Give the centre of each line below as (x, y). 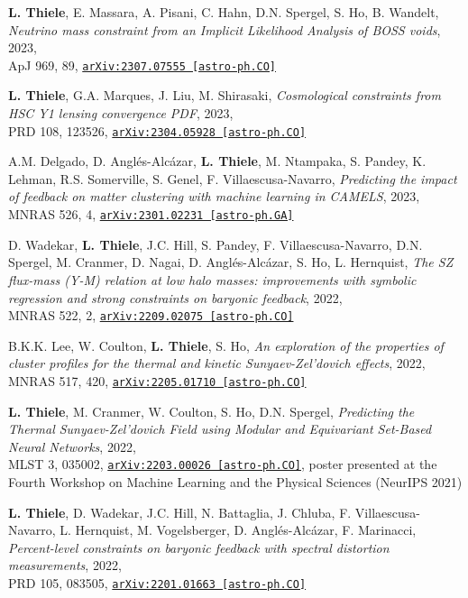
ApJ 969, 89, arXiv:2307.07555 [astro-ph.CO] (142, 64)
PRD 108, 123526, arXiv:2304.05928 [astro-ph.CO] (157, 130)
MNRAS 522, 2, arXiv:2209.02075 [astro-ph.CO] (151, 315)
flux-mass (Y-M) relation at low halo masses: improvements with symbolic (212, 279)
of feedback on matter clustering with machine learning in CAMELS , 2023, (214, 196)
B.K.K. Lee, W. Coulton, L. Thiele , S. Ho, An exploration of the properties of (226, 345)
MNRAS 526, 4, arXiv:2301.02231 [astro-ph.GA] (151, 214)
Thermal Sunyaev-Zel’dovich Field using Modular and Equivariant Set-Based (220, 429)
